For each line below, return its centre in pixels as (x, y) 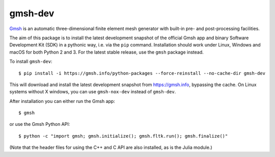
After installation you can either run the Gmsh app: (62, 101)
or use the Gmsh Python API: (40, 124)
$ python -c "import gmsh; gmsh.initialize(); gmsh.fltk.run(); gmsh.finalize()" (123, 136)
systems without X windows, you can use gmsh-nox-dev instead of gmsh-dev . (93, 92)
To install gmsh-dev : (31, 62)
